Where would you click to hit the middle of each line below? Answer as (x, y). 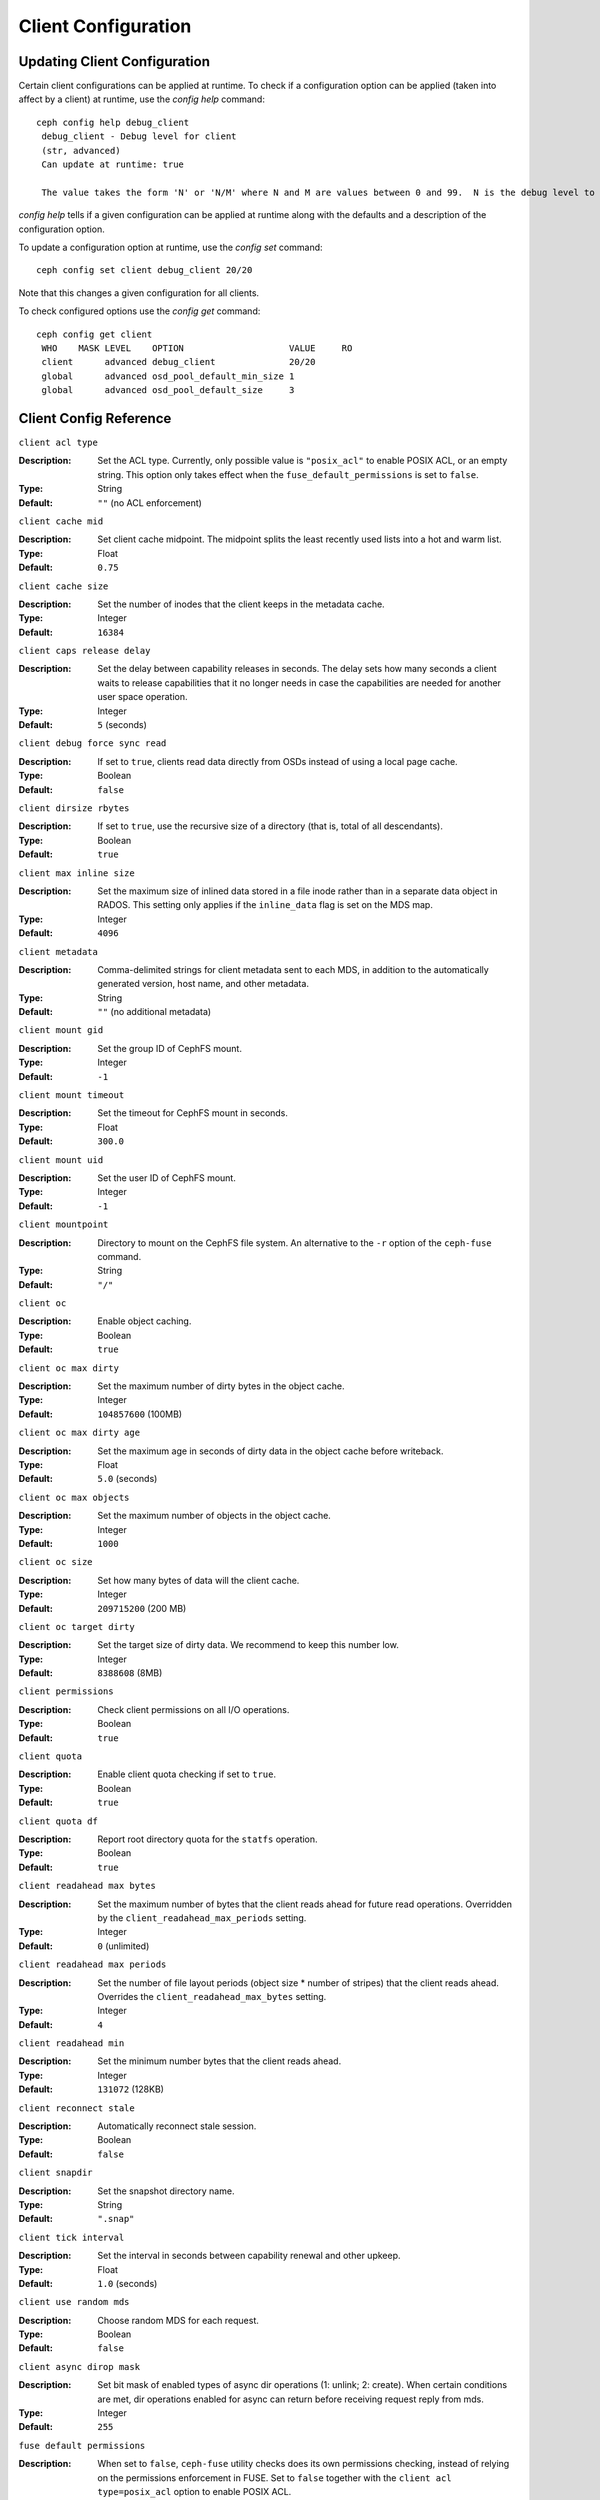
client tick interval (71, 2237)
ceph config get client (94, 334)
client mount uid (61, 1159)
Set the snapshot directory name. (166, 2191)
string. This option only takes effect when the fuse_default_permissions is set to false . (288, 474)
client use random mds (74, 2302)
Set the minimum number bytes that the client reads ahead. (219, 2061)
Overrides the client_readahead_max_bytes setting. (212, 1996)
